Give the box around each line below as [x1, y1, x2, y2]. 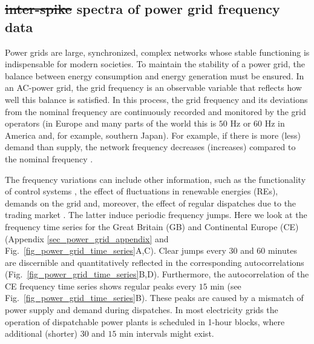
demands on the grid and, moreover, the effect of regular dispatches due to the [5, 196, 296, 209]
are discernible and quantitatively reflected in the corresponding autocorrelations [5, 256, 304, 268]
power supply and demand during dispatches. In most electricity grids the [5, 303, 278, 316]
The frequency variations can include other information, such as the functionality [5, 173, 306, 185]
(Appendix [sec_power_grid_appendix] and [5, 232, 169, 245]
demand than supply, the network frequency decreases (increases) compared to [5, 141, 296, 153]
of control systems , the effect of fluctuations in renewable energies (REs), [5, 185, 278, 197]
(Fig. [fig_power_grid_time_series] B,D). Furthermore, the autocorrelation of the [5, 268, 309, 280]
